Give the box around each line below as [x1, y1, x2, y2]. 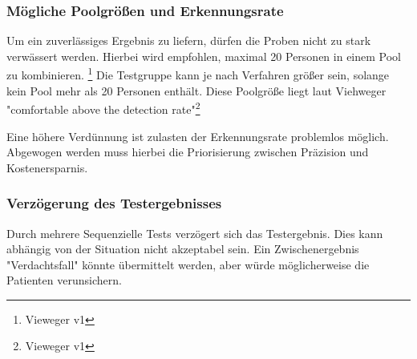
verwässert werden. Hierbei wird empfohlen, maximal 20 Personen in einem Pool [6, 47, 401, 64]
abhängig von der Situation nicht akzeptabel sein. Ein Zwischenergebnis [6, 240, 359, 257]
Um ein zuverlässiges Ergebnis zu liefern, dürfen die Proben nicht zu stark [6, 32, 371, 49]
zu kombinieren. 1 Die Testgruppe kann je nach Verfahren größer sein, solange [6, 64, 390, 83]
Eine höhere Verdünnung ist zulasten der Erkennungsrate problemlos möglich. [6, 127, 389, 144]
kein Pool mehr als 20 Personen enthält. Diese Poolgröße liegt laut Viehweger [6, 82, 387, 99]
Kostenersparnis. [6, 159, 88, 175]
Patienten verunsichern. [6, 272, 122, 288]
